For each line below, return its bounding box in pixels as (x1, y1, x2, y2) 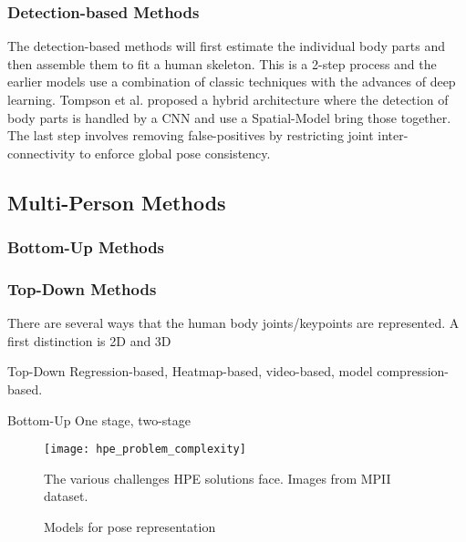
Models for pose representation (44, 517, 216, 537)
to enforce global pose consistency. (78, 143, 271, 162)
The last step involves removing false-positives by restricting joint (7, 126, 374, 145)
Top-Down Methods (7, 277, 157, 300)
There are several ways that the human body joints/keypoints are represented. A (7, 313, 460, 332)
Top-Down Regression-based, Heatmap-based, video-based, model (7, 362, 373, 381)
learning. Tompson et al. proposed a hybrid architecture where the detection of (7, 90, 449, 108)
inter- (378, 126, 409, 145)
